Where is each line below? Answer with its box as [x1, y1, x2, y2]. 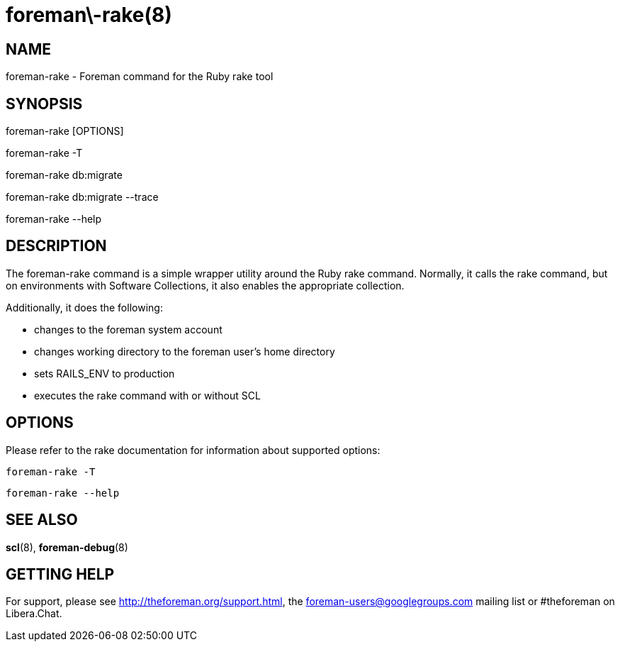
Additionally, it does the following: [6, 301, 163, 314]
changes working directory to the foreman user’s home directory [34, 345, 335, 358]
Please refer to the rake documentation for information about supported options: [6, 443, 381, 456]
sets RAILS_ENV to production [34, 367, 175, 380]
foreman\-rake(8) [6, 3, 172, 27]
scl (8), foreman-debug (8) [6, 541, 128, 553]
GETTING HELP [6, 565, 115, 583]
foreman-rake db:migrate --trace [6, 191, 159, 204]
